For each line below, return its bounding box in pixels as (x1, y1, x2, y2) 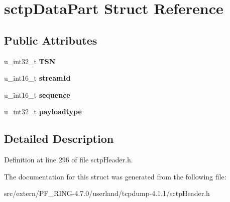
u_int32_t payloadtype (4, 106, 82, 117)
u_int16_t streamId (4, 73, 71, 83)
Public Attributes (4, 32, 97, 48)
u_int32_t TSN (4, 56, 56, 66)
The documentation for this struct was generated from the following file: (4, 171, 226, 181)
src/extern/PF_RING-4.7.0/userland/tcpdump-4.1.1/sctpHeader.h (4, 188, 210, 198)
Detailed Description (4, 131, 114, 146)
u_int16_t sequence (4, 89, 70, 100)
